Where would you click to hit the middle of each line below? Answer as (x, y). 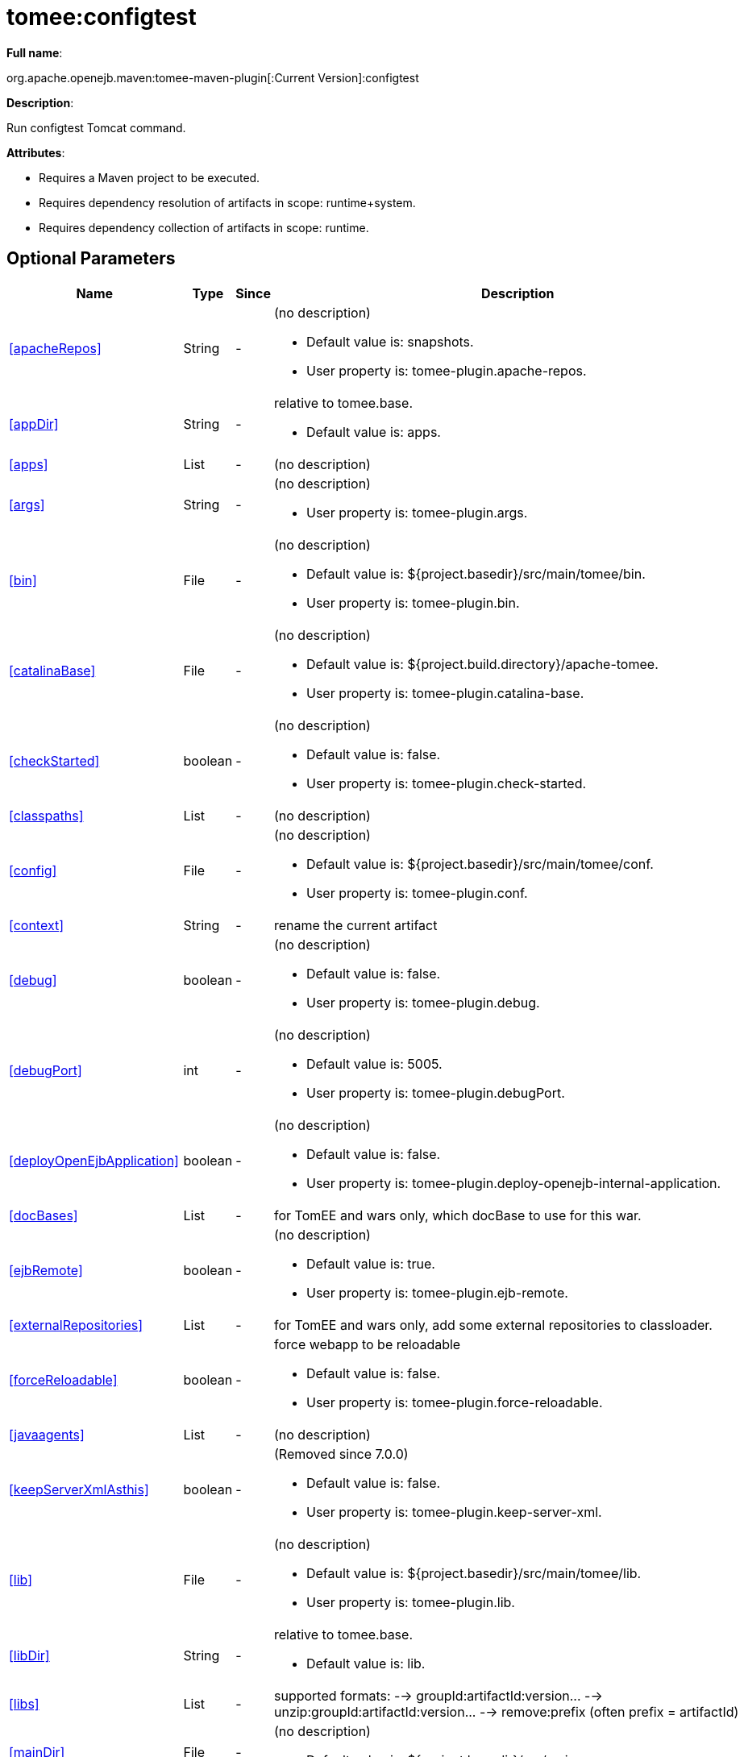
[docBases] (44, 1215)
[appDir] (34, 424)
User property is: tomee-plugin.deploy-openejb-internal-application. (513, 1183)
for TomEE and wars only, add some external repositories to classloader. (493, 1325)
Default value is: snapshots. (390, 341)
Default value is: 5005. (374, 1063)
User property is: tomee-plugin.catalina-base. (445, 693)
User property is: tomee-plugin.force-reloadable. (454, 1402)
